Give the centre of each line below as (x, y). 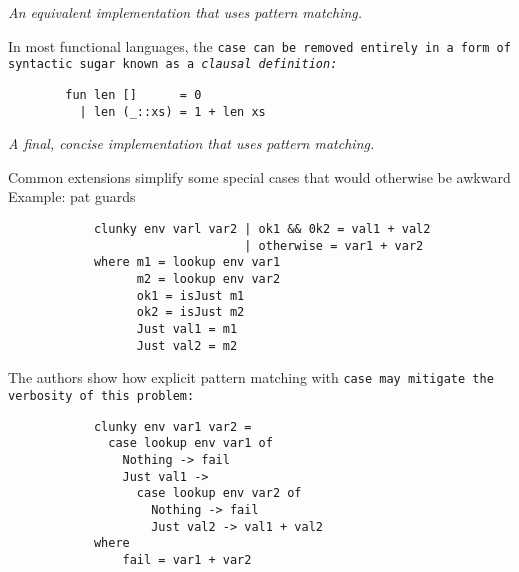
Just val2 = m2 (187, 345)
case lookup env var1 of (190, 443)
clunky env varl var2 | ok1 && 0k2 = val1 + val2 (262, 229)
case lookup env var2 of (219, 493)
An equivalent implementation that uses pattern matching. (185, 12)
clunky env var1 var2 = (172, 426)
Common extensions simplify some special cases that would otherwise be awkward (259, 176)
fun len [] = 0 (133, 94)
